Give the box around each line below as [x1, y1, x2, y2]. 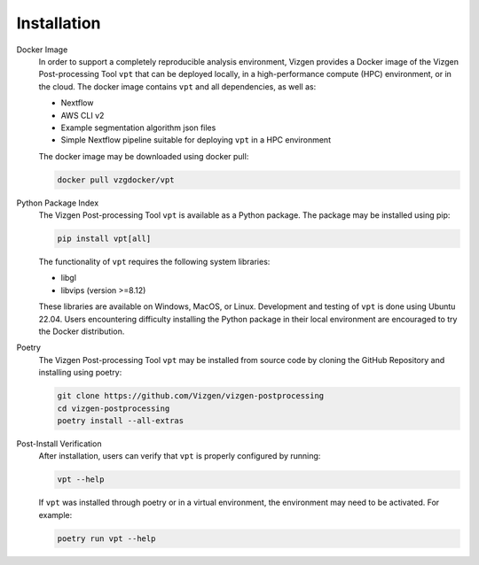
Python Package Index [16, 197, 99, 208]
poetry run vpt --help [57, 533, 156, 544]
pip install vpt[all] [57, 234, 152, 244]
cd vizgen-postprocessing [57, 403, 170, 414]
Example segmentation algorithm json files [60, 122, 216, 133]
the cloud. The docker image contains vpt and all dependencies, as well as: [38, 81, 317, 92]
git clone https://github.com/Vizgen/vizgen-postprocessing [57, 391, 325, 401]
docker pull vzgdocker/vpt [57, 174, 175, 185]
